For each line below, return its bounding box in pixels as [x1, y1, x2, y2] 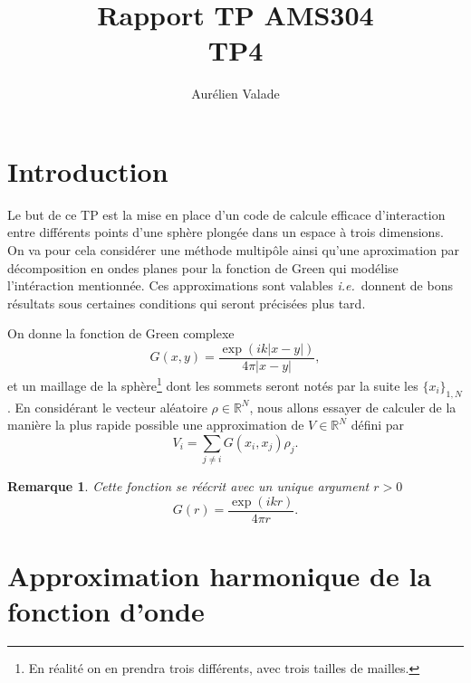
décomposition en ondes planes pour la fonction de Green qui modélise [7, 258, 399, 277]
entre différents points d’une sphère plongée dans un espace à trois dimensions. [7, 223, 444, 242]
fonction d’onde [7, 593, 205, 630]
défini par [351, 415, 405, 434]
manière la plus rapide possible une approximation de [7, 415, 304, 434]
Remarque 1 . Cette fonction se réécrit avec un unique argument [7, 477, 370, 496]
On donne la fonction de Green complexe [7, 324, 235, 343]
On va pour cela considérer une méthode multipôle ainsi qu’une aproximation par [7, 241, 459, 260]
